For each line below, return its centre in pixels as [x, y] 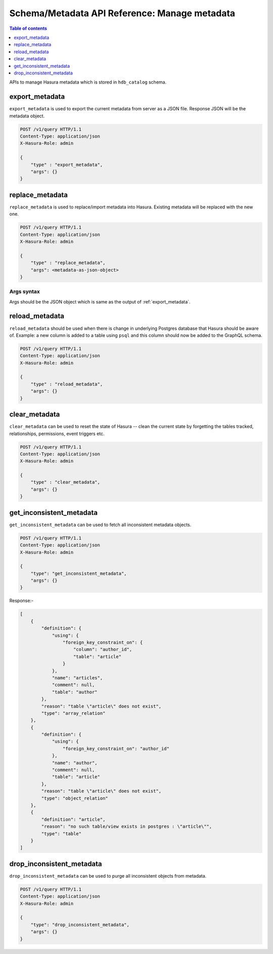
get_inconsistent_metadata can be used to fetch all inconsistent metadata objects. [100, 525]
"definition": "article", [73, 819]
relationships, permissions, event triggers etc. [57, 433]
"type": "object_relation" [75, 798]
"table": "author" [75, 692]
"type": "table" [61, 834]
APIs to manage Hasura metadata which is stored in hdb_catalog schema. [88, 82]
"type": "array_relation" [73, 713]
